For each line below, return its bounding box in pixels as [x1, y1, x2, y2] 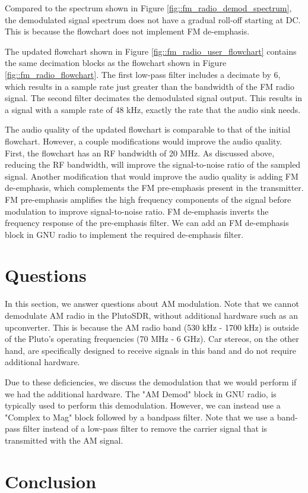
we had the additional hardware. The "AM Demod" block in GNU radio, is [5, 387, 277, 400]
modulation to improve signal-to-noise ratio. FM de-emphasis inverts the [5, 205, 269, 217]
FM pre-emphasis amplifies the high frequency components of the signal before [5, 193, 291, 205]
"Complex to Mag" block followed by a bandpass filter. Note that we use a [5, 410, 275, 423]
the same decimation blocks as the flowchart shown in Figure [5, 56, 227, 69]
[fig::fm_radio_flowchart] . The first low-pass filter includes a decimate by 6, [5, 68, 281, 80]
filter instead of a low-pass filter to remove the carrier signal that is [23, 422, 268, 435]
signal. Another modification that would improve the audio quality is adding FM [5, 169, 299, 182]
